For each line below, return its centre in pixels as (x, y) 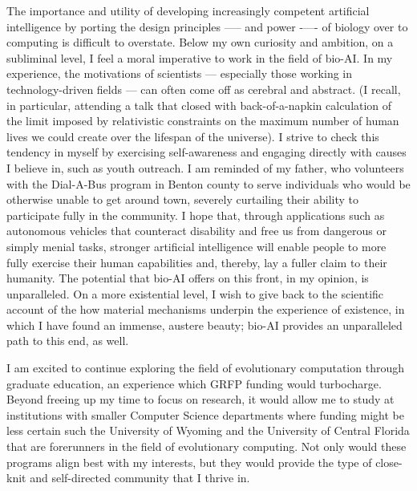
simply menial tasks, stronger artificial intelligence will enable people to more (196, 246)
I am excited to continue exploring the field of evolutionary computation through (205, 368)
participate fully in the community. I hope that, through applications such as (196, 215)
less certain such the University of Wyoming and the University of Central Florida (208, 430)
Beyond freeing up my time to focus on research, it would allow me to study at (200, 399)
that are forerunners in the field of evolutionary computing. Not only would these (206, 446)
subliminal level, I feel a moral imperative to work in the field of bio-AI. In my (200, 57)
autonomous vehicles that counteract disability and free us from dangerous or (196, 231)
